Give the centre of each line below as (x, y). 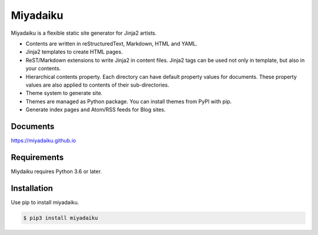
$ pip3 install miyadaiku (61, 218)
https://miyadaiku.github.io (44, 140)
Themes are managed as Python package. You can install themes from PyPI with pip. (129, 101)
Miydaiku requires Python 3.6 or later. (57, 171)
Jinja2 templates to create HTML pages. (74, 52)
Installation (32, 188)
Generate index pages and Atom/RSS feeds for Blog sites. (96, 110)
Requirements (37, 157)
